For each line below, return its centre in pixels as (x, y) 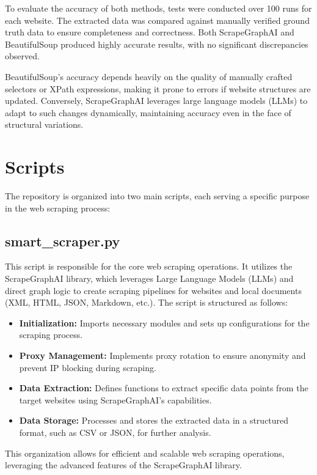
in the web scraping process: (58, 208)
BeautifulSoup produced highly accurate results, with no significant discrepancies (157, 44)
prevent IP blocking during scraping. (88, 367)
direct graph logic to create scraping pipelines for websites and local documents (153, 290)
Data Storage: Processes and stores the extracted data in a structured (154, 420)
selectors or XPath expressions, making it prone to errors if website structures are (158, 88)
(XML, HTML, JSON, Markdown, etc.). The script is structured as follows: (147, 302)
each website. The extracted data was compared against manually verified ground (157, 20)
